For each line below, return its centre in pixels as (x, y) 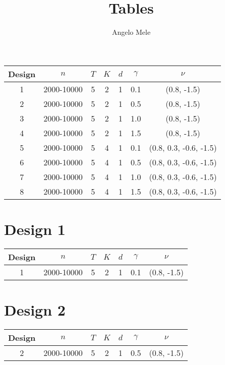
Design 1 (35, 229)
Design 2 (35, 310)
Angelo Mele (131, 32)
